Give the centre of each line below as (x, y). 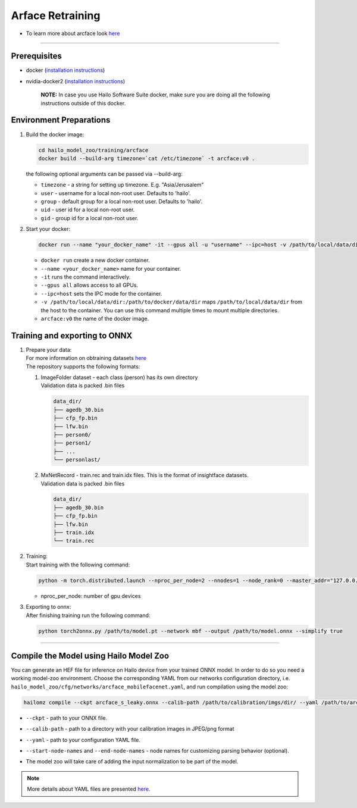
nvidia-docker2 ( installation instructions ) (76, 81)
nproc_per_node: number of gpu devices (91, 596)
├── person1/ (72, 443)
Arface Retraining (56, 15)
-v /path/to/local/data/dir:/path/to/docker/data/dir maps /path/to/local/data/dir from (172, 302)
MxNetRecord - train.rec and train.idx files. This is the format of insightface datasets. (145, 475)
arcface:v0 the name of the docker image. (95, 318)
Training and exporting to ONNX (72, 335)
